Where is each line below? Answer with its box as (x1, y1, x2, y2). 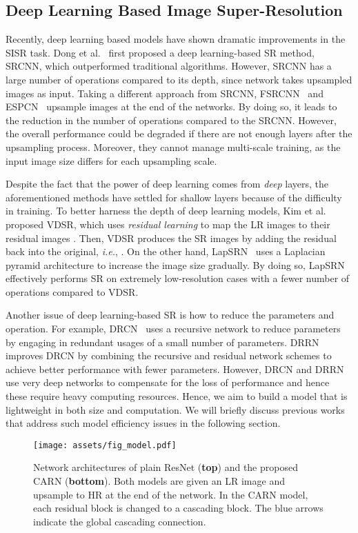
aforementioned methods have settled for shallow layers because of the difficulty (6, 190, 342, 204)
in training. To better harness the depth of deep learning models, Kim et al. (6, 203, 326, 218)
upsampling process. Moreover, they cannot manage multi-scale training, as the (6, 139, 341, 154)
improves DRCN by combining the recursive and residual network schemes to (6, 348, 332, 363)
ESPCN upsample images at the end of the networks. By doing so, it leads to (6, 99, 337, 114)
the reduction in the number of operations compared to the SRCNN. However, (6, 112, 337, 127)
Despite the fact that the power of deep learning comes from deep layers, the (6, 177, 329, 191)
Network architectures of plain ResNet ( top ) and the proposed (33, 460, 298, 474)
